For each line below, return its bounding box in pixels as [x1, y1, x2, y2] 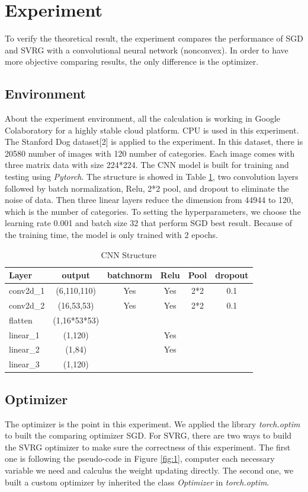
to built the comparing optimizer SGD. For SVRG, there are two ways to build [5, 429, 292, 442]
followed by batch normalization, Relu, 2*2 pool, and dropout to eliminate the [5, 182, 289, 194]
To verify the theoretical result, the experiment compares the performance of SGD [5, 32, 303, 45]
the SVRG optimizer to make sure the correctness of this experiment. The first [5, 440, 291, 453]
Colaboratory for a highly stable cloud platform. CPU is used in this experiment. [5, 123, 299, 136]
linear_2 [9, 343, 40, 355]
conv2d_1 [9, 284, 45, 297]
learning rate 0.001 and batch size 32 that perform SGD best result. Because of [5, 217, 293, 229]
